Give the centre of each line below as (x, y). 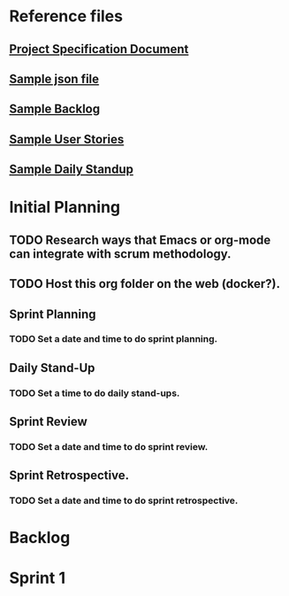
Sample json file (54, 78)
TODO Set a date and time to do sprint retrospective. (124, 500)
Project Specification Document (99, 49)
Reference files (66, 16)
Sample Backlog (54, 109)
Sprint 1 (38, 578)
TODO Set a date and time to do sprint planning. (114, 339)
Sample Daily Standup (72, 170)
